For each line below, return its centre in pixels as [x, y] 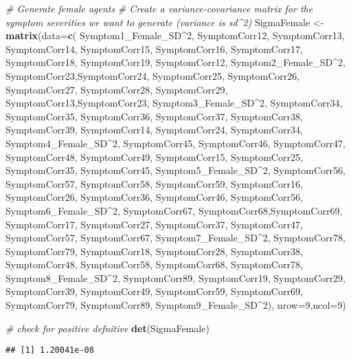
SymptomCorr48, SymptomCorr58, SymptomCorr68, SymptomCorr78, [154, 264]
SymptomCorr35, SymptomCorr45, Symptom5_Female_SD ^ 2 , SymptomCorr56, [175, 170]
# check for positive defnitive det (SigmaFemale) [107, 328]
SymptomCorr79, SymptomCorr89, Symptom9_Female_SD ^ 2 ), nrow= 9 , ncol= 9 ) [176, 305]
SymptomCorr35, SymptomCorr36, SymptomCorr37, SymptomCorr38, [154, 116]
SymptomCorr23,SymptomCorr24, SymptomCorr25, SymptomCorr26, [153, 75]
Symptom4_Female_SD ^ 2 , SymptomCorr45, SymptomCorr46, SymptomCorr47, [175, 143]
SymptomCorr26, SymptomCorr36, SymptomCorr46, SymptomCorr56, [154, 197]
